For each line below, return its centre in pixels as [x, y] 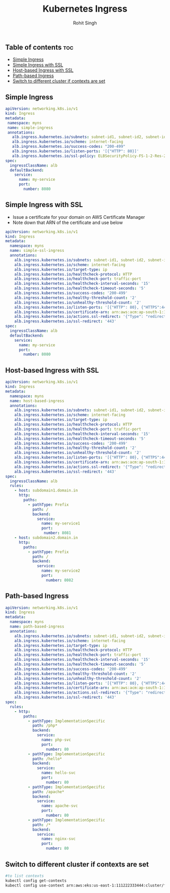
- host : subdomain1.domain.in [46, 490]
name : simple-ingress [30, 127]
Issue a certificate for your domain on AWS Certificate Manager [79, 217]
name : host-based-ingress [37, 401]
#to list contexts [25, 876]
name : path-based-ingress [37, 627]
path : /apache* [48, 792]
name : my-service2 [61, 571]
